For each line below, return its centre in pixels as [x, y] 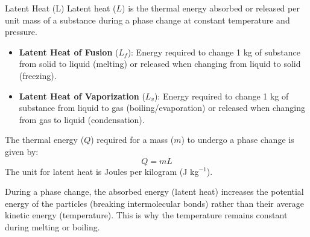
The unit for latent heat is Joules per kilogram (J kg [102, 171]
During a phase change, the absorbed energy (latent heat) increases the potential [154, 191]
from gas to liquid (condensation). [82, 119]
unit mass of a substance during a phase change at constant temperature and [147, 20]
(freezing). [38, 75]
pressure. [21, 32]
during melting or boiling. [52, 226]
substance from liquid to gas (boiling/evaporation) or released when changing [162, 108]
